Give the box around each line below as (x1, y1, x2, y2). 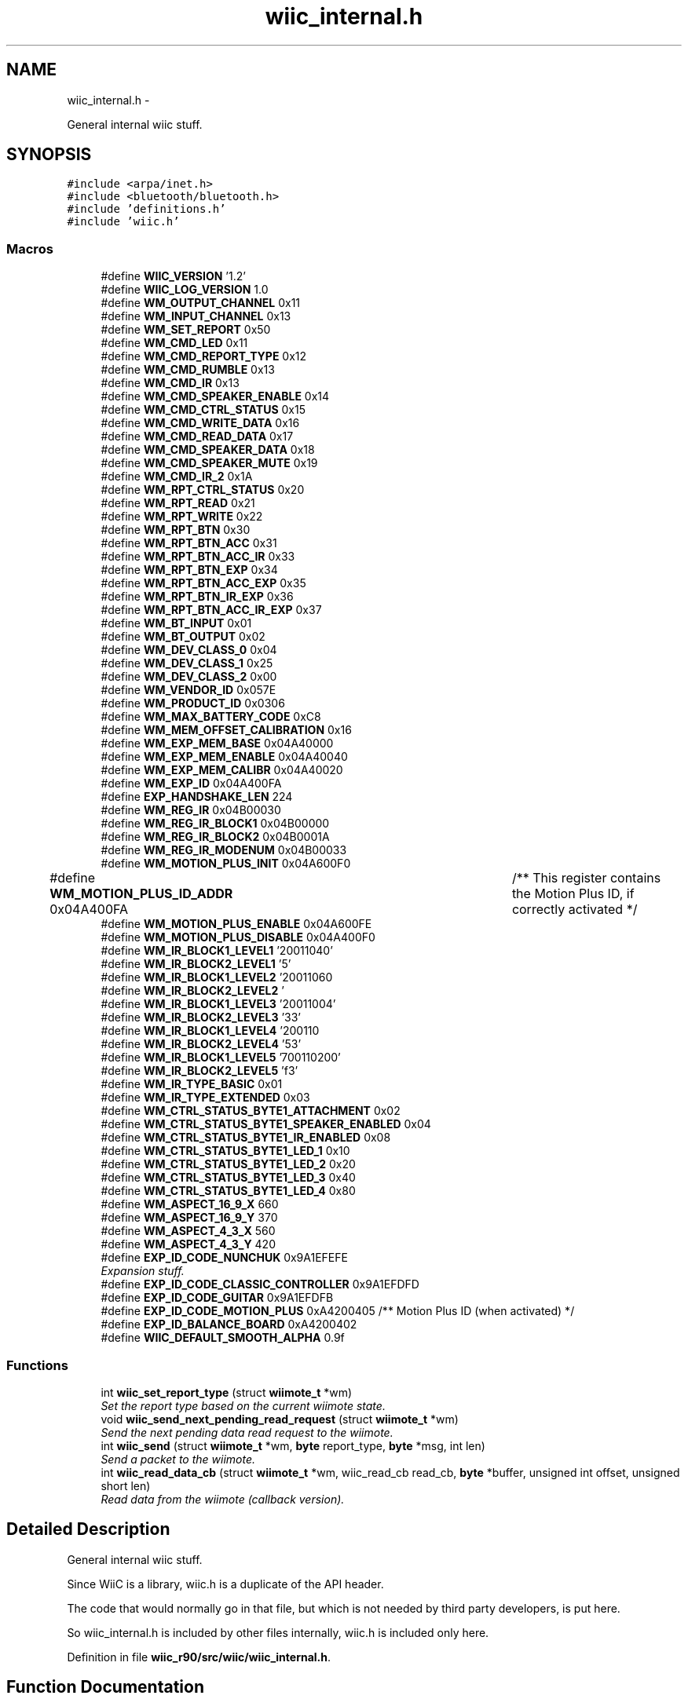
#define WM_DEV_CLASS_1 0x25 (101, 656, 273, 670)
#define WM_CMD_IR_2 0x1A (101, 470, 253, 484)
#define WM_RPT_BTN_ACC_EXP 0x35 (101, 576, 306, 590)
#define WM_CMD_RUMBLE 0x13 (101, 363, 275, 377)
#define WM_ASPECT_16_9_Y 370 (101, 1211, 278, 1225)
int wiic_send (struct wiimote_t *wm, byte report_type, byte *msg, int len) (101, 1438, 485, 1452)
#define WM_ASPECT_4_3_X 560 (101, 1224, 276, 1238)
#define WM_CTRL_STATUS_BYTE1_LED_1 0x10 (101, 1144, 350, 1158)
